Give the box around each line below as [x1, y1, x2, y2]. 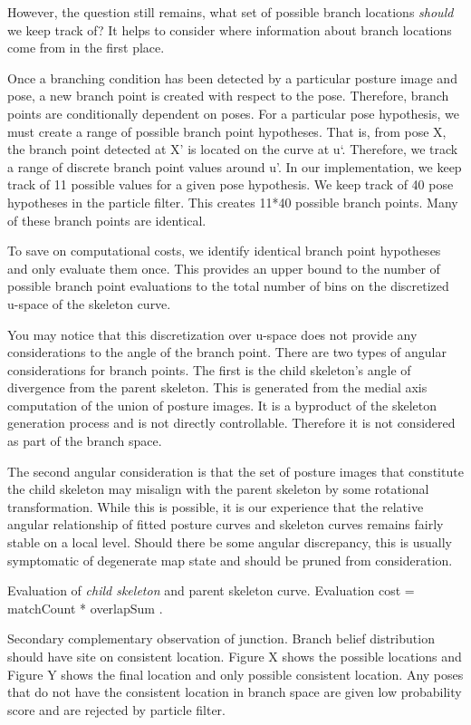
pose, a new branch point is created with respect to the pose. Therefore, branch [7, 86, 449, 105]
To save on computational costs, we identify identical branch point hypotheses [7, 241, 441, 260]
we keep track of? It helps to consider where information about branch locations [7, 20, 452, 39]
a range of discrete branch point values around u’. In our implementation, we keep [7, 157, 462, 176]
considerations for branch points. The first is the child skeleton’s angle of [7, 360, 411, 379]
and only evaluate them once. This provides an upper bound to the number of [7, 258, 440, 277]
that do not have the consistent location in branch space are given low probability [7, 682, 462, 701]
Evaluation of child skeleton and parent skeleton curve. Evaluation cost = [7, 581, 415, 600]
